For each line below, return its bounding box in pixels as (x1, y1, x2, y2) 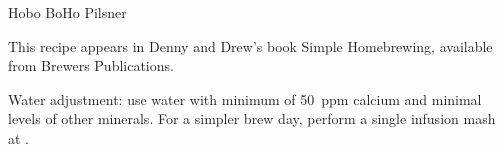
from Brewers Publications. (8, 55, 174, 76)
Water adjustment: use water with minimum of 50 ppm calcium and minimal (8, 88, 482, 109)
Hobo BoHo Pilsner (8, 2, 127, 22)
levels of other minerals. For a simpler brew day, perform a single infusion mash (8, 108, 496, 129)
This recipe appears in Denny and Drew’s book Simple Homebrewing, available (8, 35, 493, 56)
